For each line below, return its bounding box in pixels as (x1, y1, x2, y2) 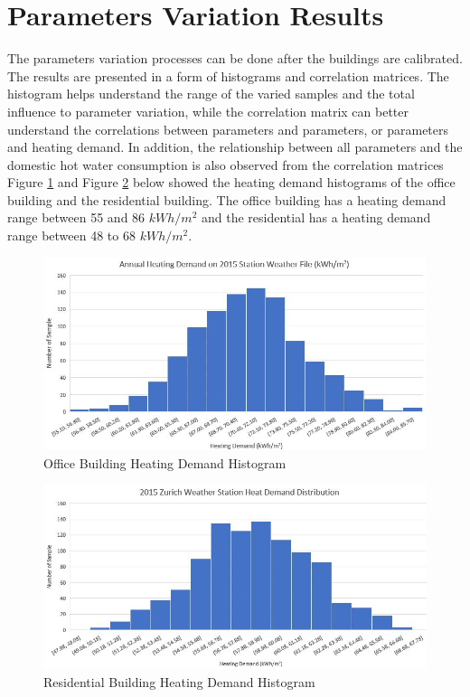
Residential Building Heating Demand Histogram (43, 672, 315, 691)
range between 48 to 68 (7, 226, 136, 245)
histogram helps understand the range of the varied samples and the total (7, 84, 415, 103)
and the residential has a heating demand (201, 208, 431, 227)
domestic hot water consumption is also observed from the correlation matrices (7, 155, 444, 174)
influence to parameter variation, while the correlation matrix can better (7, 101, 409, 120)
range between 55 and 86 (7, 208, 146, 227)
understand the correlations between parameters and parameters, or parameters (7, 119, 449, 138)
